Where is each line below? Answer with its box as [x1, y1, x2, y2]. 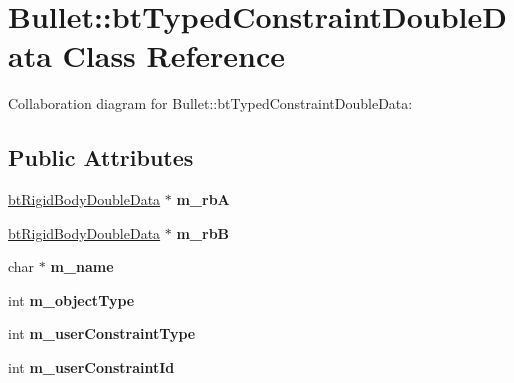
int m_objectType [8, 289, 135, 310]
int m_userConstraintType [8, 323, 196, 344]
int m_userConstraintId [8, 357, 175, 378]
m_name [50, 256, 114, 277]
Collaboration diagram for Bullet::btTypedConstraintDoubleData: [8, 93, 413, 114]
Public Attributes [8, 142, 194, 173]
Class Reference [62, 35, 286, 76]
